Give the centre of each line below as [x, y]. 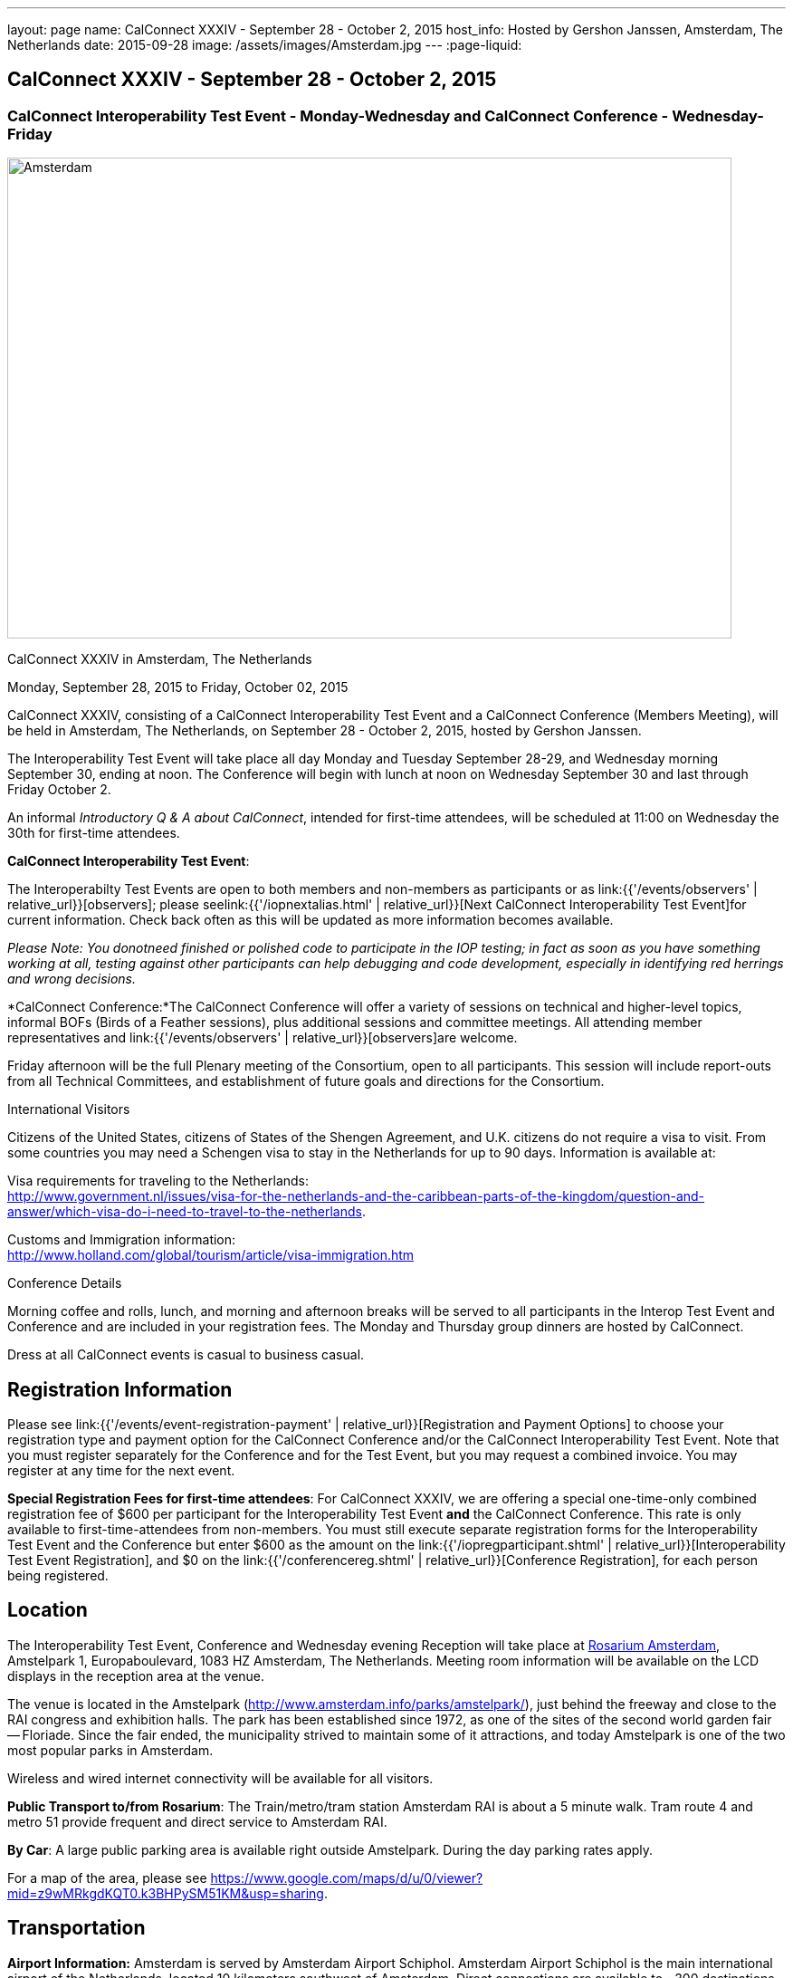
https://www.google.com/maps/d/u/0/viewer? [347, 1877]
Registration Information [120, 1389]
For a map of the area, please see [107, 1877]
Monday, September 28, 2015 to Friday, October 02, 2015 [178, 687]
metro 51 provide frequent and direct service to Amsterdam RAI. [197, 1821]
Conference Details [65, 1283]
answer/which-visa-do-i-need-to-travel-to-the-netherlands [185, 1212]
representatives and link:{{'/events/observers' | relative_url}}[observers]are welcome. [263, 1038]
